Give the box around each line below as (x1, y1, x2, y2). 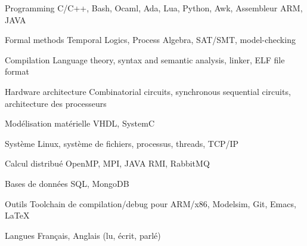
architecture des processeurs (5, 97, 107, 109)
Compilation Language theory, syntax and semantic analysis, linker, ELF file (5, 53, 285, 66)
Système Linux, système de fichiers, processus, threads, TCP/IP (5, 137, 239, 149)
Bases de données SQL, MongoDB (5, 177, 129, 189)
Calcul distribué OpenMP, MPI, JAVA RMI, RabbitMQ (5, 157, 210, 170)
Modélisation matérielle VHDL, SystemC (5, 117, 155, 130)
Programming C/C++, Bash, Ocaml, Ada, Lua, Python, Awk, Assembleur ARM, (5, 2, 303, 14)
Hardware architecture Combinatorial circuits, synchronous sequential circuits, (5, 85, 291, 97)
